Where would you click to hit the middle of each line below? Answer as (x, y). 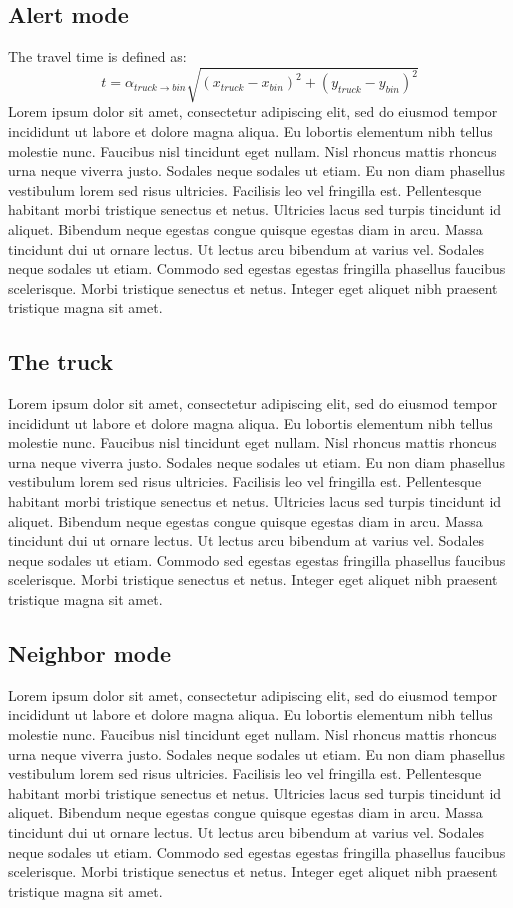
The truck (60, 361)
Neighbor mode (90, 653)
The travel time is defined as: (97, 56)
